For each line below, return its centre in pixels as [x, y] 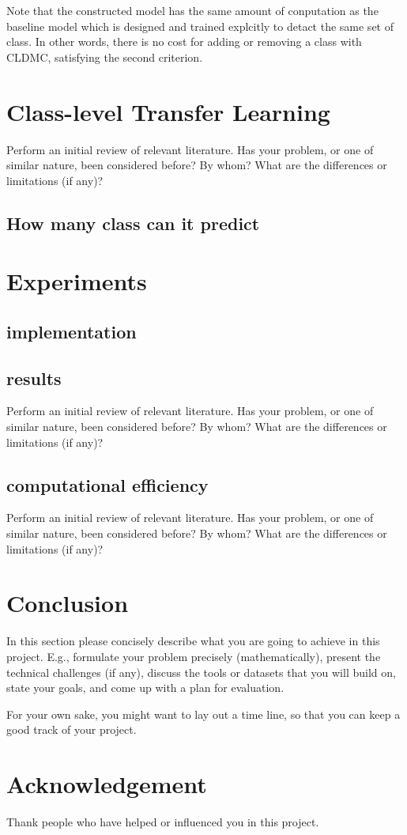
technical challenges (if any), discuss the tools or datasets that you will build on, [201, 672]
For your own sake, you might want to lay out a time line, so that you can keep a [203, 714]
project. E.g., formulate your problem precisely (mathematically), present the [194, 656]
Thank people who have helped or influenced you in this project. [163, 822]
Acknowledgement [107, 784]
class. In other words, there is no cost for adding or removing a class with [184, 42]
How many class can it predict [133, 223]
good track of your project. [72, 729]
